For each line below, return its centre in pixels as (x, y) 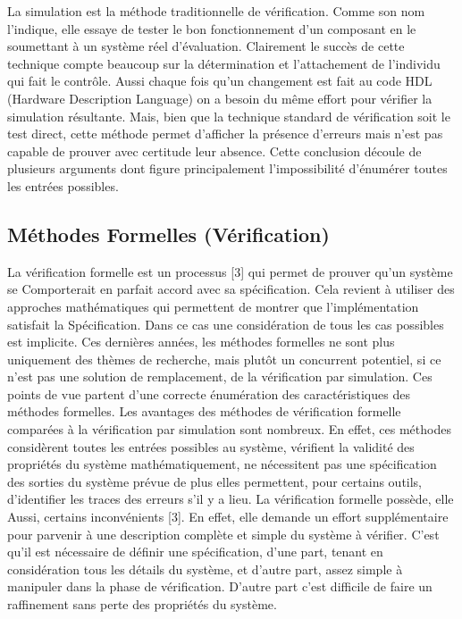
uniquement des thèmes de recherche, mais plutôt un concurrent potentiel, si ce (224, 359)
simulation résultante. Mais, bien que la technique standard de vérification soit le (229, 116)
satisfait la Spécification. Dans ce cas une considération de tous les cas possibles (226, 324)
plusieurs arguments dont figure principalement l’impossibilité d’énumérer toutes (227, 168)
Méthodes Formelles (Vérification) (168, 234)
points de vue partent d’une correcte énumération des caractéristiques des (209, 393)
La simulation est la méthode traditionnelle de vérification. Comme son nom (216, 11)
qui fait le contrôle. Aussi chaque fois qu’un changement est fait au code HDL (220, 81)
